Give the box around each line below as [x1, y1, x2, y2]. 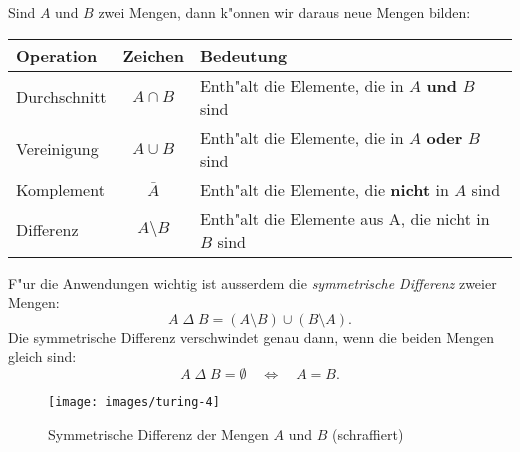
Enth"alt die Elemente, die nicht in [199, 177, 449, 201]
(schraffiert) [332, 423, 404, 444]
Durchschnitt [16, 85, 107, 109]
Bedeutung [199, 43, 288, 67]
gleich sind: [8, 346, 77, 367]
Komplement [16, 177, 105, 201]
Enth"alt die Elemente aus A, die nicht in [199, 206, 490, 230]
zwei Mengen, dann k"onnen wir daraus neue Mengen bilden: [98, 2, 471, 22]
